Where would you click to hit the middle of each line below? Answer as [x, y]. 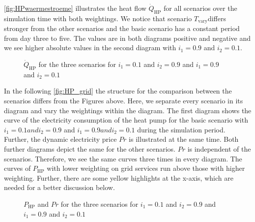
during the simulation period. [181, 129]
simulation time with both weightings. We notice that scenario [98, 18]
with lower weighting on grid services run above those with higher [146, 168]
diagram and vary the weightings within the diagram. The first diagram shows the [128, 110]
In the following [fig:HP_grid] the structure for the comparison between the [118, 91]
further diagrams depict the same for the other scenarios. [90, 148]
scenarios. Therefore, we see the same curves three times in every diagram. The [123, 158]
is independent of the [219, 148]
